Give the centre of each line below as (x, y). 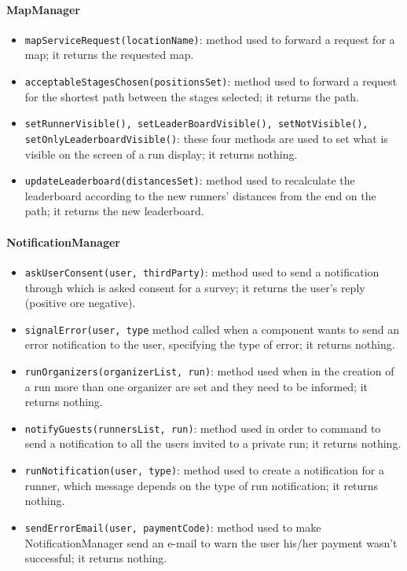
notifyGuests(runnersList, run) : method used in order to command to (203, 428)
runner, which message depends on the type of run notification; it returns (202, 485)
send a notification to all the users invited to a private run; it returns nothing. (213, 443)
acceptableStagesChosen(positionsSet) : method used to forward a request (211, 81)
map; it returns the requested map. (109, 55)
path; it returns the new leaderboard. (114, 211)
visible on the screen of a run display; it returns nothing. (161, 154)
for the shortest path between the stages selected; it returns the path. (192, 96)
